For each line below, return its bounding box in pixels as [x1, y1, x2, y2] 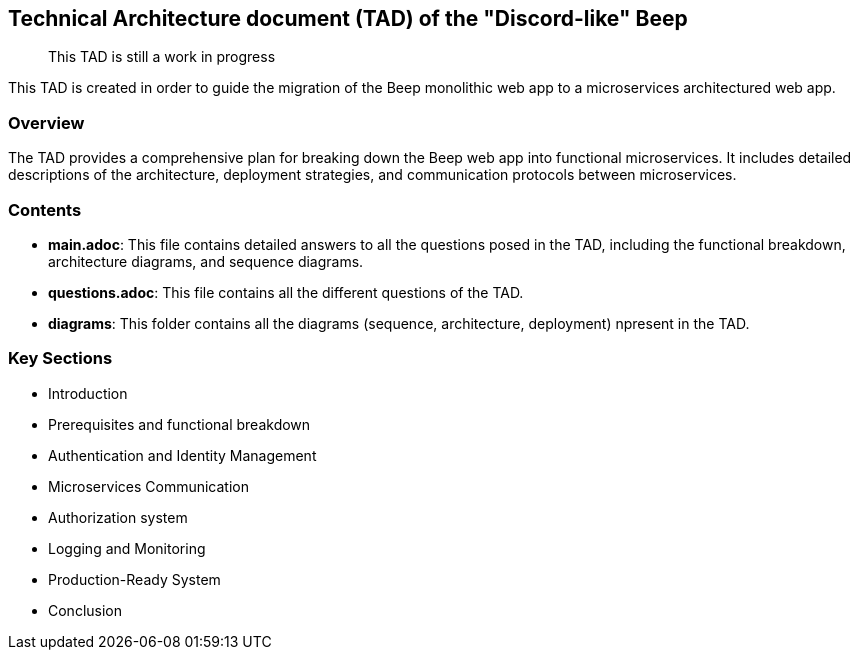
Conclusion [48, 601, 123, 619]
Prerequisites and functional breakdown [48, 415, 311, 433]
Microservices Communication [48, 477, 249, 495]
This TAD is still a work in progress [48, 48, 276, 66]
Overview [8, 112, 85, 133]
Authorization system [48, 508, 188, 526]
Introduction [48, 384, 128, 402]
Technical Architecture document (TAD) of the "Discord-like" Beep [8, 6, 688, 31]
